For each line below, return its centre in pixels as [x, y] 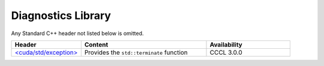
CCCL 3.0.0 [226, 52]
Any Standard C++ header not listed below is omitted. [77, 33]
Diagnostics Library [61, 15]
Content [96, 45]
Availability [226, 45]
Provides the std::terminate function [136, 52]
